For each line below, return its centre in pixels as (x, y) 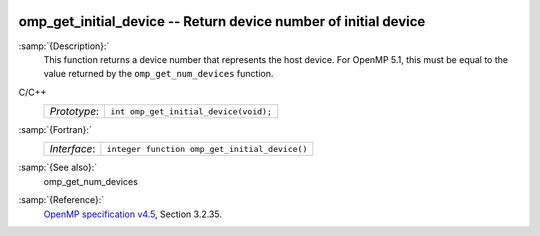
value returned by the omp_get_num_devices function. (158, 74)
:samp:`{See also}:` (58, 167)
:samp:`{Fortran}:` (55, 130)
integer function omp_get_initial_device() (207, 148)
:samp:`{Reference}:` (61, 200)
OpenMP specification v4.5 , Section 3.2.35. (132, 214)
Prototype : (74, 112)
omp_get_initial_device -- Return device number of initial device (222, 21)
